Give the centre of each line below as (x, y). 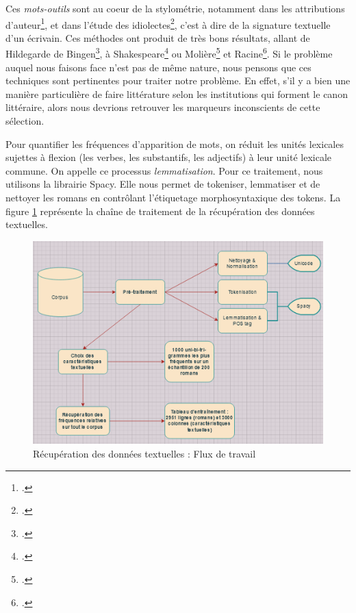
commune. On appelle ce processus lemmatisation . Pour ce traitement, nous (164, 170)
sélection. (25, 121)
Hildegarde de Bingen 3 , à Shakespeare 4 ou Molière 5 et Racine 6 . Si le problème (169, 53)
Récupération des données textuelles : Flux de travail (144, 454)
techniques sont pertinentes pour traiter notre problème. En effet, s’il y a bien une (178, 80)
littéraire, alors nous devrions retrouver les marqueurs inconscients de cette (163, 107)
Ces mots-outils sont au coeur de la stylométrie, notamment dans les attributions (175, 8)
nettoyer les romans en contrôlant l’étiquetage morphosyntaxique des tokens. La (173, 198)
